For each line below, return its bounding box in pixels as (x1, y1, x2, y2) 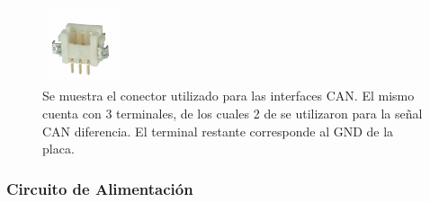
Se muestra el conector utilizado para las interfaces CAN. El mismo (42, 86, 415, 105)
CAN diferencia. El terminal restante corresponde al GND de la (42, 121, 394, 140)
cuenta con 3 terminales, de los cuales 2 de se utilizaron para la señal (42, 103, 423, 122)
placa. (42, 139, 75, 158)
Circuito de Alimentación (6, 177, 193, 199)
